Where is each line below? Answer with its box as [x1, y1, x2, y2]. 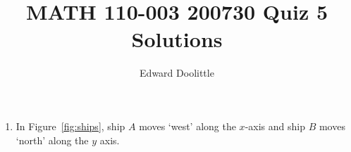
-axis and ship [245, 118, 305, 133]
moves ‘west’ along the [139, 118, 236, 133]
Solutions [131, 25, 223, 53]
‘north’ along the [16, 132, 89, 147]
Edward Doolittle [140, 65, 214, 80]
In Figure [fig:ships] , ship [16, 118, 125, 133]
